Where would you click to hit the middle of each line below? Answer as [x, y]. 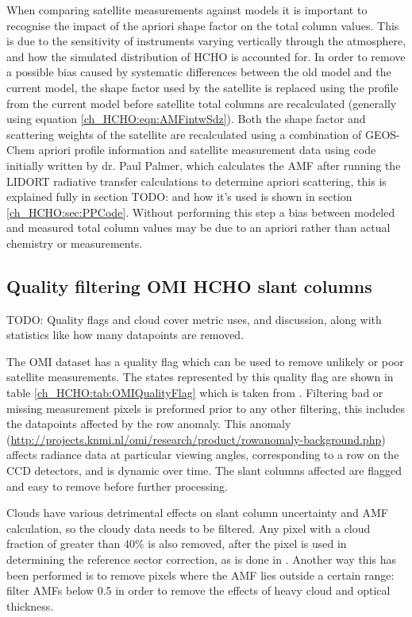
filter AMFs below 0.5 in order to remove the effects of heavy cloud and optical [198, 590]
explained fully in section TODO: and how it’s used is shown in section [179, 197]
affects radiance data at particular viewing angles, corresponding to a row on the [203, 455]
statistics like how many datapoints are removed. [125, 335]
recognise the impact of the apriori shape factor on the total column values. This [203, 25]
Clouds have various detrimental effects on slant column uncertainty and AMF [197, 513]
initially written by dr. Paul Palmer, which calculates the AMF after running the [204, 165]
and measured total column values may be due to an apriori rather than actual [198, 228]
